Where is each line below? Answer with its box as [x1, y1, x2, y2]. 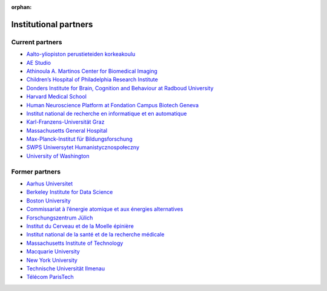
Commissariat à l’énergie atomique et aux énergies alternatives [26, 206, 183, 213]
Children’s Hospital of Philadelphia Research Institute [26, 76, 159, 83]
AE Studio [26, 59, 51, 66]
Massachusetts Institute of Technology [26, 239, 124, 247]
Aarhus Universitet [26, 179, 73, 187]
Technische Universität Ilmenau [26, 264, 105, 272]
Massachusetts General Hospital [26, 127, 108, 134]
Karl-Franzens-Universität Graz [26, 118, 105, 125]
